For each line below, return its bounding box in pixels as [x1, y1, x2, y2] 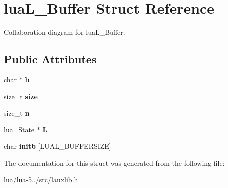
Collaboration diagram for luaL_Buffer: [4, 27, 125, 37]
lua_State [4, 124, 35, 134]
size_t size [4, 91, 38, 101]
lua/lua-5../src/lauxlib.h [4, 174, 78, 185]
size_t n [4, 108, 30, 118]
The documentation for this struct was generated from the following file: [4, 157, 225, 168]
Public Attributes [4, 51, 97, 66]
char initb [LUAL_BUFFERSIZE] [4, 141, 111, 151]
